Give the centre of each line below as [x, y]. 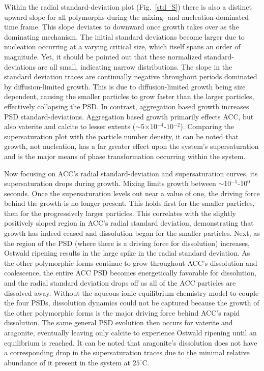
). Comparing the [207, 126]
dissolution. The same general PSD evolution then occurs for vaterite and [119, 322]
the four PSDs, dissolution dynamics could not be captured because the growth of [132, 303]
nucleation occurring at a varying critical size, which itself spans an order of [122, 47]
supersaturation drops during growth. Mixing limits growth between [110, 183]
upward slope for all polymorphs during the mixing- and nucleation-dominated [127, 17]
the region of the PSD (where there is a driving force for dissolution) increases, [127, 243]
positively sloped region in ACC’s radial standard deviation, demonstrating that [129, 223]
